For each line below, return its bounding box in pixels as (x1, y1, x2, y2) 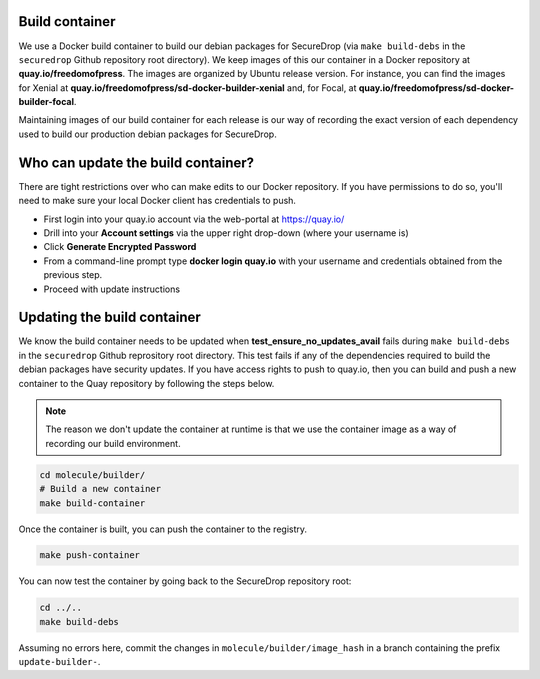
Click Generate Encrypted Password (43, 241, 197, 253)
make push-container (39, 550, 140, 561)
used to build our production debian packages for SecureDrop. (18, 128, 277, 140)
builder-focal (18, 96, 75, 108)
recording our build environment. (45, 437, 181, 449)
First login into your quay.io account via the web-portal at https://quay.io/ (43, 213, 345, 225)
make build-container (39, 497, 146, 509)
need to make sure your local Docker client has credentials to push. (18, 195, 297, 207)
